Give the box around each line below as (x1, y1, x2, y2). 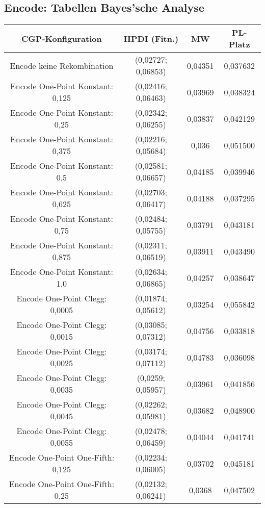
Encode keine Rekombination (10, 59, 114, 71)
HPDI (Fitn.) (123, 32, 179, 44)
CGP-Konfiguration (21, 32, 102, 44)
